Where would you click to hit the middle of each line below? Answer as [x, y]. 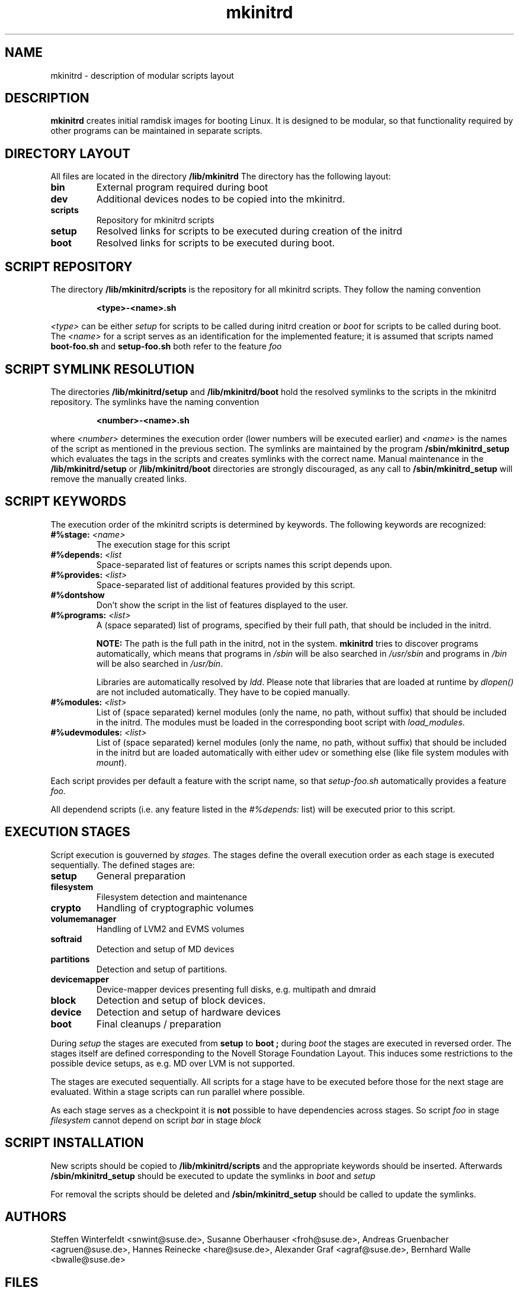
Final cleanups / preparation [159, 1024]
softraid [66, 939]
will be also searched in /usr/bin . [160, 663]
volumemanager [84, 919]
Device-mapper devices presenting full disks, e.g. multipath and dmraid [236, 989]
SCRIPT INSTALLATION [74, 1143]
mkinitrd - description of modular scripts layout [142, 75]
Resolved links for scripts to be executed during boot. [216, 243]
